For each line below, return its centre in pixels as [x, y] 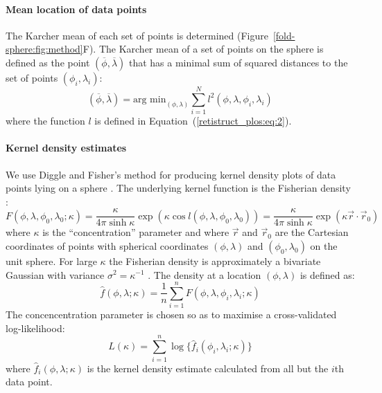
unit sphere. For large [51, 261]
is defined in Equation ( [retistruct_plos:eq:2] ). [193, 121]
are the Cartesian [312, 232]
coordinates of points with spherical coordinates [107, 245]
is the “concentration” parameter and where [136, 232]
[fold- [284, 35]
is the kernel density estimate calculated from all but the [208, 368]
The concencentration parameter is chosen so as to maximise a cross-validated [171, 314]
